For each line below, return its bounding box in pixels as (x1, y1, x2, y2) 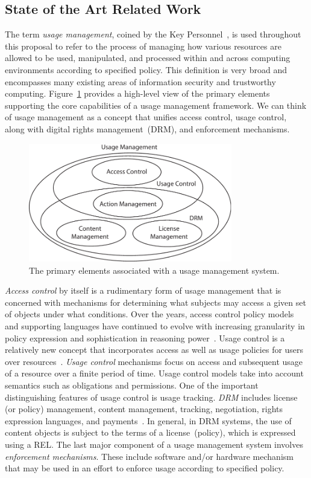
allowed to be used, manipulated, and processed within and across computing (5, 51, 291, 64)
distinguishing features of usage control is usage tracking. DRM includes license (5, 390, 298, 403)
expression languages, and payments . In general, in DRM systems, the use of (5, 414, 292, 427)
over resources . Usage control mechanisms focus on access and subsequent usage (5, 355, 303, 367)
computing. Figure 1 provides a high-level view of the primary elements (5, 87, 270, 100)
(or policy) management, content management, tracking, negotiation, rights (5, 402, 283, 415)
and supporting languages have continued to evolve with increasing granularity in (5, 319, 305, 332)
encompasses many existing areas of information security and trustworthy (5, 75, 276, 88)
